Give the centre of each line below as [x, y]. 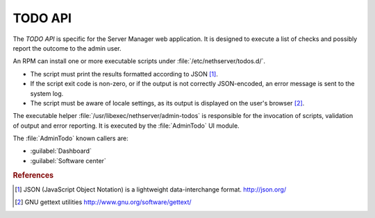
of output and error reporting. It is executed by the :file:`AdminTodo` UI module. [126, 126]
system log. [47, 93]
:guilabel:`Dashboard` [61, 151]
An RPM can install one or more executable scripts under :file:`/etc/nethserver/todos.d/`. [139, 61]
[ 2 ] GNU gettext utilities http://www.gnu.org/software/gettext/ [103, 202]
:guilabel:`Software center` [68, 160]
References [33, 175]
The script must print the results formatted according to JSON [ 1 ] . [124, 74]
